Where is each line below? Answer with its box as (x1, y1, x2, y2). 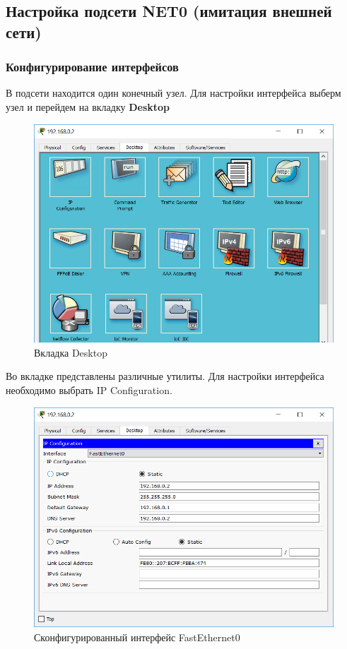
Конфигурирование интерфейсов (6, 58, 179, 76)
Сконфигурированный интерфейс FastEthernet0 (34, 629, 240, 644)
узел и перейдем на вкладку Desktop (6, 99, 170, 114)
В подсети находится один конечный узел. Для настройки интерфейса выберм (6, 85, 341, 100)
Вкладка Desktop (34, 345, 107, 359)
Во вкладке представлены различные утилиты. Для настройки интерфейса (6, 369, 324, 383)
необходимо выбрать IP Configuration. (6, 383, 172, 398)
